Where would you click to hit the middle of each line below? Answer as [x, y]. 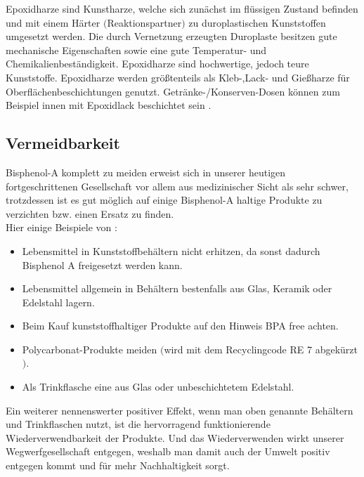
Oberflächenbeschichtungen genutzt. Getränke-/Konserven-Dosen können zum [173, 91]
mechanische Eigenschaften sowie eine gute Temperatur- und [136, 50]
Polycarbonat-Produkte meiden [90, 349]
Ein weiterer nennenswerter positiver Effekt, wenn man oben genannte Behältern [180, 410]
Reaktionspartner [144, 22]
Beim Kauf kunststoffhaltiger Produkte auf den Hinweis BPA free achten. [180, 326]
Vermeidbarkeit [63, 143]
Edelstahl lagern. [58, 302]
